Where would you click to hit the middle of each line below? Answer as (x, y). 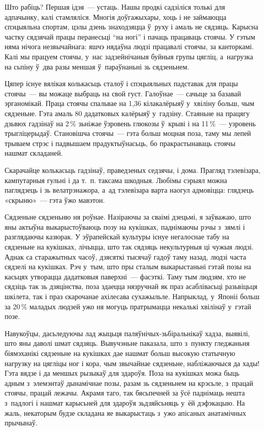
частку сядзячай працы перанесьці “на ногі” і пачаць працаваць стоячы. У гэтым (130, 36)
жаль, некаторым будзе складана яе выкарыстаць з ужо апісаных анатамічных (125, 412)
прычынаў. (21, 423)
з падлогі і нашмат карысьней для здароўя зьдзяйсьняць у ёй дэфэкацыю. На (125, 402)
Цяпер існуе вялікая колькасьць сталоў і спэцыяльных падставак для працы (121, 83)
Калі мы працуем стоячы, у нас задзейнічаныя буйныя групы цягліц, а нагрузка (129, 56)
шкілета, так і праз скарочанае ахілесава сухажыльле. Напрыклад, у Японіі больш (132, 296)
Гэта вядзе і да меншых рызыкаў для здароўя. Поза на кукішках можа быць (122, 373)
